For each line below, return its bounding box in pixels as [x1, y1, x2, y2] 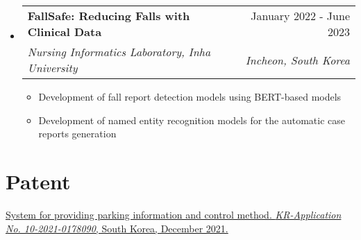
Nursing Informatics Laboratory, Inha [27, 44, 211, 60]
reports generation [38, 126, 117, 141]
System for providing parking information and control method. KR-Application [6, 207, 342, 221]
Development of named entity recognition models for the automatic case [38, 112, 345, 127]
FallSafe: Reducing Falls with [27, 8, 190, 24]
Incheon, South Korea [245, 51, 350, 68]
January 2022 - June [251, 8, 350, 24]
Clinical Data [27, 24, 102, 40]
